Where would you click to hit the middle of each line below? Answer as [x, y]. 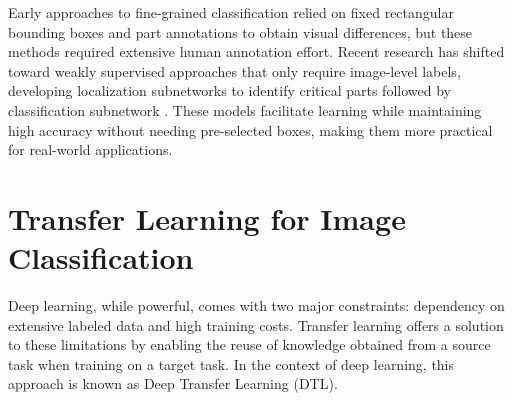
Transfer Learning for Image [207, 217]
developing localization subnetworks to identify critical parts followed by [229, 90]
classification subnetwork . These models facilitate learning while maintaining [245, 109]
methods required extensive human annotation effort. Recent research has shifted [256, 51]
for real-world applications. [90, 149]
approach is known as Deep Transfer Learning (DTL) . [173, 383]
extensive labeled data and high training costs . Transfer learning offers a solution [256, 324]
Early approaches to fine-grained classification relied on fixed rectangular [231, 12]
